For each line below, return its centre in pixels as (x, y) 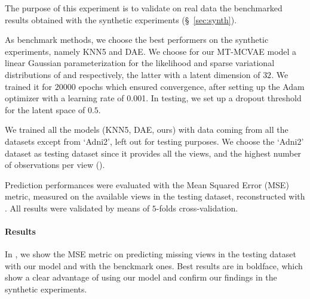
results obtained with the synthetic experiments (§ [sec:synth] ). (121, 19)
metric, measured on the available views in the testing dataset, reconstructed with (155, 196)
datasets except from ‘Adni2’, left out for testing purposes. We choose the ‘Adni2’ (154, 141)
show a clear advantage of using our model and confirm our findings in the (141, 277)
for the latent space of (45, 109)
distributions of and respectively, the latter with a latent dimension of (133, 74)
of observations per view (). (55, 165)
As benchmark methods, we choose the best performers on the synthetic (137, 40)
